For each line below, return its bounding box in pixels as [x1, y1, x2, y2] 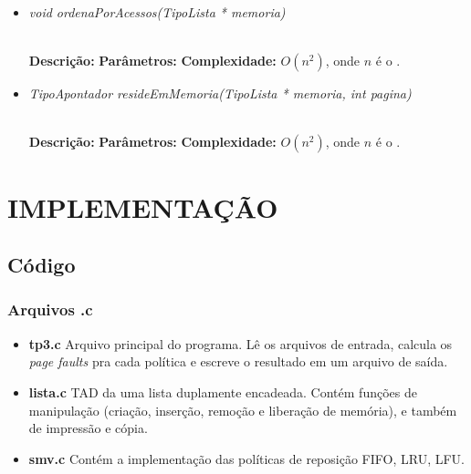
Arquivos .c [7, 298, 93, 321]
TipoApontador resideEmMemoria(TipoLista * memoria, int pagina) [28, 84, 412, 103]
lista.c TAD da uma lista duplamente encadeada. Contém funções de [28, 382, 417, 401]
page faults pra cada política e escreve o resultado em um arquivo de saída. [28, 352, 448, 371]
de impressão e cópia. [28, 418, 148, 438]
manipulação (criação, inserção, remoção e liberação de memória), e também [28, 400, 457, 419]
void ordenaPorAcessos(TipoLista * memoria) [28, 3, 286, 21]
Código [7, 251, 76, 279]
